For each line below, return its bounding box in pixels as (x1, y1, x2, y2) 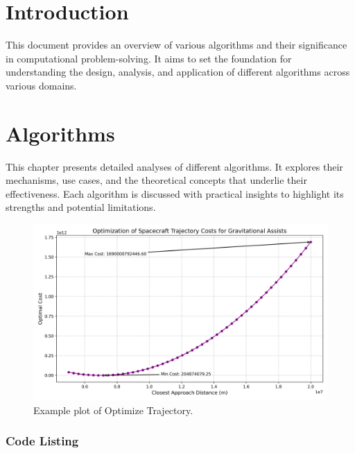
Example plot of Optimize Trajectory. (33, 402, 193, 417)
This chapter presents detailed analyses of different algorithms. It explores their (6, 159, 343, 173)
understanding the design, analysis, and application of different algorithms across (6, 65, 350, 79)
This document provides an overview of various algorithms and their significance (6, 37, 347, 52)
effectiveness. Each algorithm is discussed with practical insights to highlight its (6, 186, 344, 200)
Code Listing (6, 432, 79, 450)
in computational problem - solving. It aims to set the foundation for (6, 51, 292, 65)
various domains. (6, 78, 77, 92)
